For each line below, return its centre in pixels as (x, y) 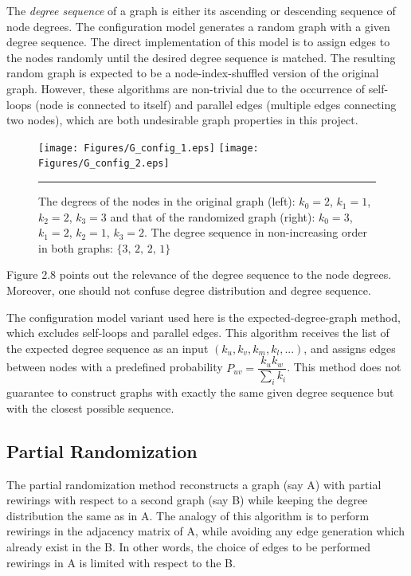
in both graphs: (76, 247)
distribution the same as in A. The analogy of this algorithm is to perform (188, 515)
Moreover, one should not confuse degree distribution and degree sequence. (189, 290)
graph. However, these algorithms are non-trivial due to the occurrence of (186, 88)
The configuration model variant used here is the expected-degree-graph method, (204, 317)
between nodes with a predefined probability (115, 367)
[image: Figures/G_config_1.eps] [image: (149, 148)
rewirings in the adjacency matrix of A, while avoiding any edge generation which (205, 531)
